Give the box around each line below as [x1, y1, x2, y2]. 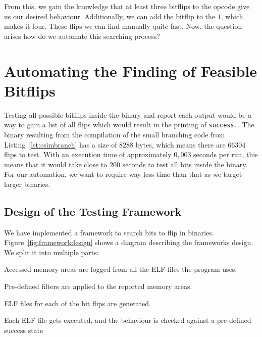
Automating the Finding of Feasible [4, 60, 257, 81]
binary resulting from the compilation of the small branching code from [4, 129, 225, 139]
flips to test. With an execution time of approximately [4, 149, 172, 160]
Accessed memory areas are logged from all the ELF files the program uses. [4, 264, 237, 274]
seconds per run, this [193, 149, 258, 160]
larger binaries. [4, 178, 50, 189]
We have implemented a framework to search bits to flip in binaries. [4, 227, 214, 237]
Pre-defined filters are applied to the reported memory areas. [4, 281, 192, 292]
